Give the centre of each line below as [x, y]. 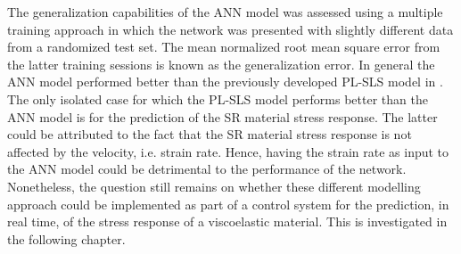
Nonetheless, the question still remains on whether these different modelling [214, 186]
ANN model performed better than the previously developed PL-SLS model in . [225, 82]
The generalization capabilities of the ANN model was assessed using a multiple [225, 12]
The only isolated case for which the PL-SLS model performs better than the [218, 98]
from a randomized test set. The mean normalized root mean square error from [224, 47]
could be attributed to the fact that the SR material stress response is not [210, 134]
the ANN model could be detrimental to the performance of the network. [207, 169]
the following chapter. [66, 238]
